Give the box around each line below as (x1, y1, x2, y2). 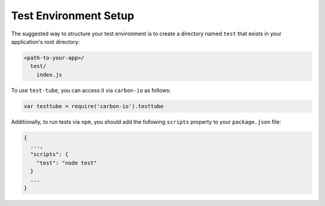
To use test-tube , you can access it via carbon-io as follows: (11, 86, 171, 94)
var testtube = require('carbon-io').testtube (23, 103, 164, 109)
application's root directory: (11, 38, 80, 45)
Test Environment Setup (11, 9, 135, 22)
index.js (36, 71, 63, 78)
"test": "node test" (36, 159, 97, 166)
